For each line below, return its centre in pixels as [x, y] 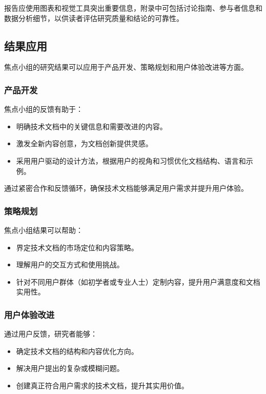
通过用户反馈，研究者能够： [51, 334]
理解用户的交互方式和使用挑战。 [70, 264]
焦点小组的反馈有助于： [44, 109]
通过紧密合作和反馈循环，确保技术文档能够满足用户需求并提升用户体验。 [126, 188]
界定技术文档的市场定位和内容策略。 [77, 247]
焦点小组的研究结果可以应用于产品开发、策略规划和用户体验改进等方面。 [126, 67]
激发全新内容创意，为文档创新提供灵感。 [84, 143]
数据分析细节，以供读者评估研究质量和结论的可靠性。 [94, 18]
